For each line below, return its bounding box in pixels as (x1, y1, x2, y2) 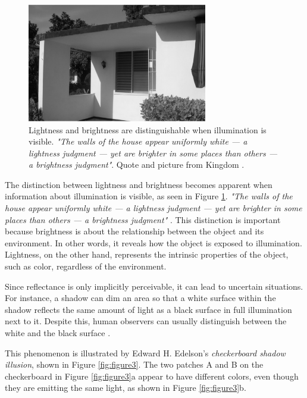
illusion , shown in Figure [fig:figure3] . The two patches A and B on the (5, 358, 264, 371)
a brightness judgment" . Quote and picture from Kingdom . (29, 158, 245, 171)
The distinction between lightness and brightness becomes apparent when (5, 178, 272, 190)
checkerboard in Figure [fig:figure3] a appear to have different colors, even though (5, 369, 299, 382)
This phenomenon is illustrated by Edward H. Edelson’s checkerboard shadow (5, 346, 286, 359)
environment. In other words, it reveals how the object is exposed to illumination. (5, 236, 302, 249)
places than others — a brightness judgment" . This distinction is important (5, 213, 281, 225)
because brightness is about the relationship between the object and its (5, 225, 264, 237)
